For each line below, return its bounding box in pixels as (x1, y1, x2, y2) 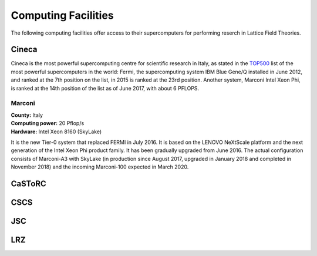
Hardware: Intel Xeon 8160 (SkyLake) (11, 128, 102, 135)
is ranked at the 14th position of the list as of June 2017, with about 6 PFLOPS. (11, 85, 200, 92)
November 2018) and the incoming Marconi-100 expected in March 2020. (11, 163, 189, 170)
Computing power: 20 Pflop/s (11, 120, 85, 127)
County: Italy (11, 112, 43, 119)
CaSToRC (11, 178, 46, 188)
